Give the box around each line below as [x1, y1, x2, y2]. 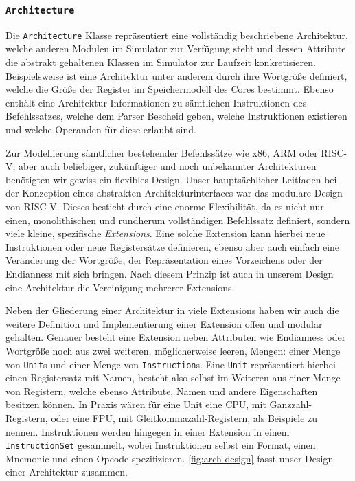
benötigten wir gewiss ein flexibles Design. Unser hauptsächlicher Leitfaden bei [5, 172, 337, 186]
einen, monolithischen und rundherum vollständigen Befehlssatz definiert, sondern [5, 212, 350, 227]
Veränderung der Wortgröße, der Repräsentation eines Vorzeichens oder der [5, 253, 323, 267]
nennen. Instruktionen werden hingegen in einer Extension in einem [5, 424, 290, 438]
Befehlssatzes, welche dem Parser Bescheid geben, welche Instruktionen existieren [5, 109, 347, 123]
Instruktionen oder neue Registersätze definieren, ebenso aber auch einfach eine [5, 239, 340, 254]
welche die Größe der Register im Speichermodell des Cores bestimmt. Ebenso [5, 82, 334, 96]
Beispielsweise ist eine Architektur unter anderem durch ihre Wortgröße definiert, [5, 68, 347, 82]
